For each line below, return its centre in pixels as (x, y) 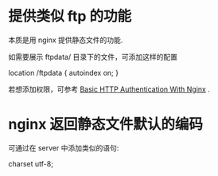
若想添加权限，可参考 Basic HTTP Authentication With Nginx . (109, 89)
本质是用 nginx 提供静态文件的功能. (66, 40)
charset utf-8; (31, 163)
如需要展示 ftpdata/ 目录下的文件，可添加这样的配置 (93, 57)
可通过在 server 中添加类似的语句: (64, 147)
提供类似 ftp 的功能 (70, 16)
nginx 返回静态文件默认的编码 (106, 125)
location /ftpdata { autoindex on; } (64, 72)
